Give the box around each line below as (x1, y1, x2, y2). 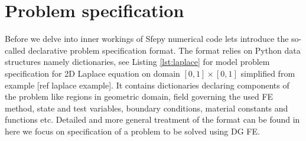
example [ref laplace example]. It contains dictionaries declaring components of (5, 78, 289, 91)
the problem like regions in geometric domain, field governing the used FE (5, 90, 274, 103)
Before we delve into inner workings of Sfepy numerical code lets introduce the (5, 32, 289, 45)
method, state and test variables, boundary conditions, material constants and (5, 101, 288, 114)
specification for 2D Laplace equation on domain (5, 67, 180, 79)
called (5, 44, 25, 56)
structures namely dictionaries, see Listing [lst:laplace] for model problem (5, 55, 270, 68)
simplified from (240, 67, 295, 79)
